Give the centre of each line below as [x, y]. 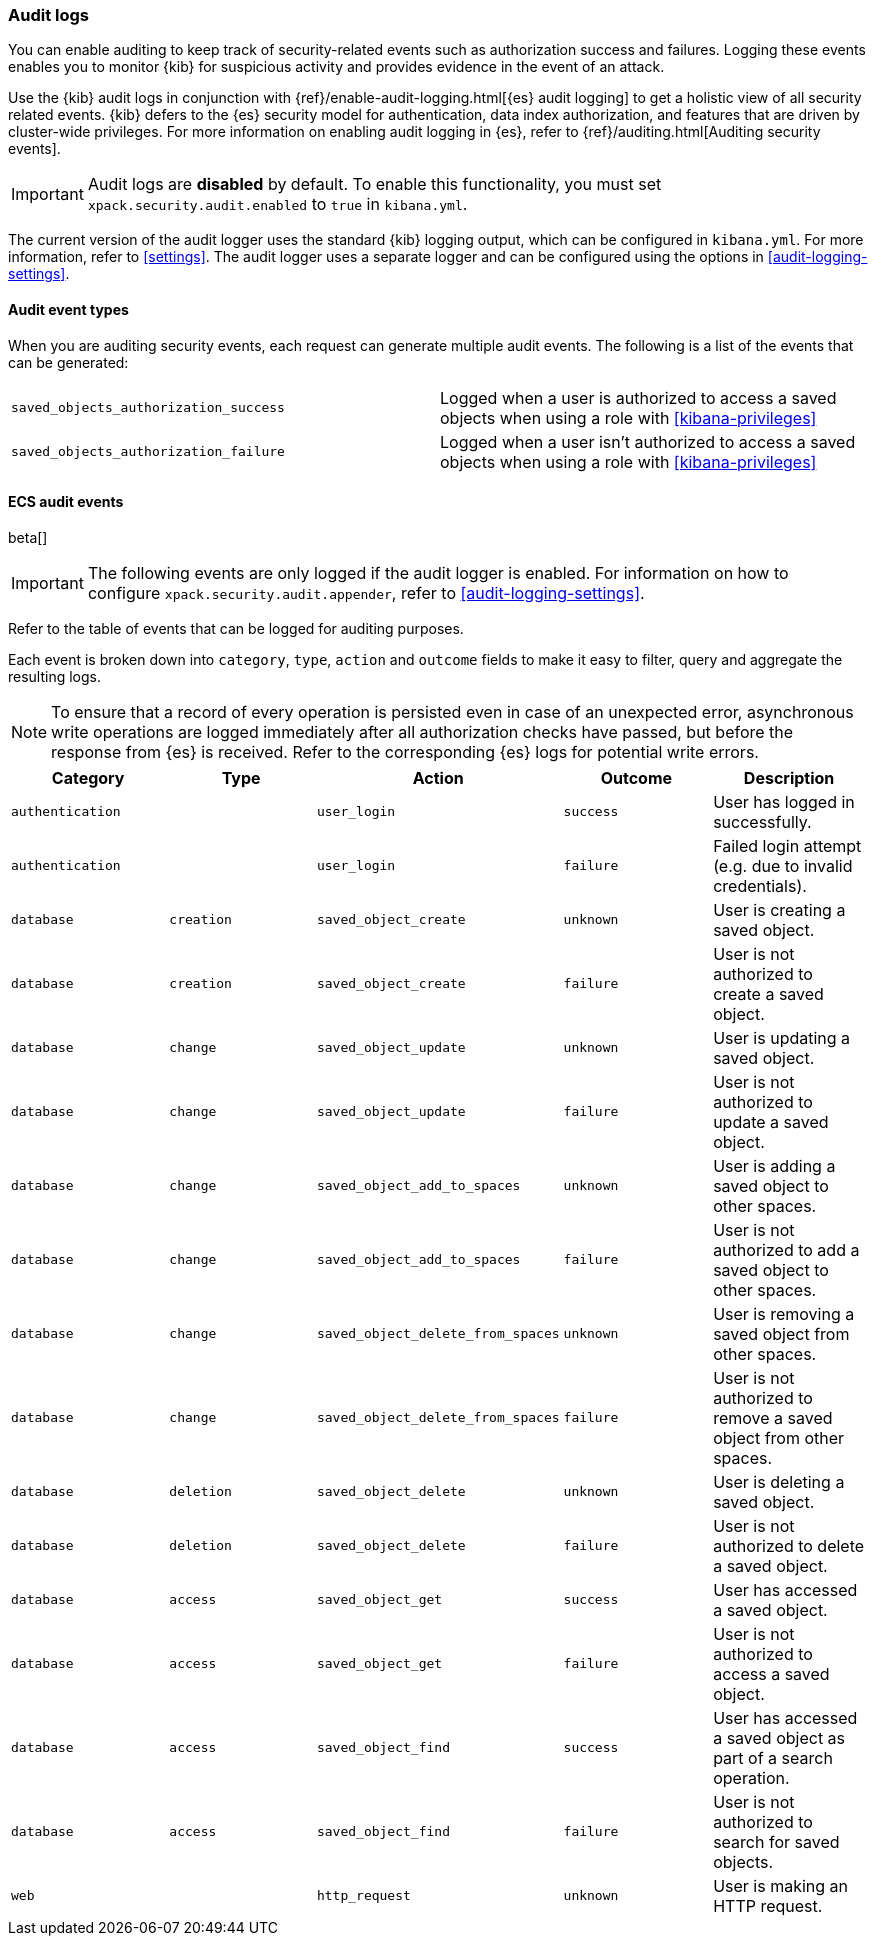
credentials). [760, 885]
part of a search [773, 1757]
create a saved [768, 993]
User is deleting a [779, 1481]
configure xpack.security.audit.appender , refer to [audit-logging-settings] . [366, 592]
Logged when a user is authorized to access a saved [638, 397]
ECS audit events [66, 502]
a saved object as [779, 1737]
